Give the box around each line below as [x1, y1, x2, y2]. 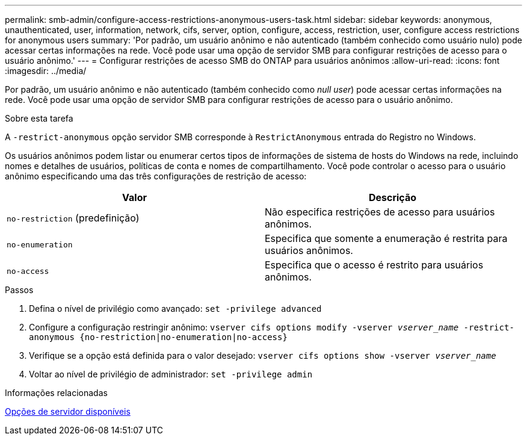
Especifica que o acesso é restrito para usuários [265, 259, 484, 271]
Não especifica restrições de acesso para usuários [265, 206, 495, 218]
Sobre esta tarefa [5, 113, 73, 123]
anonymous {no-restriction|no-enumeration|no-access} [29, 332, 288, 342]
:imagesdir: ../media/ [5, 66, 87, 76]
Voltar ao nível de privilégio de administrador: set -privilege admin [29, 369, 313, 379]
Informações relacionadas [5, 388, 108, 398]
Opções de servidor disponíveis [5, 406, 131, 417]
